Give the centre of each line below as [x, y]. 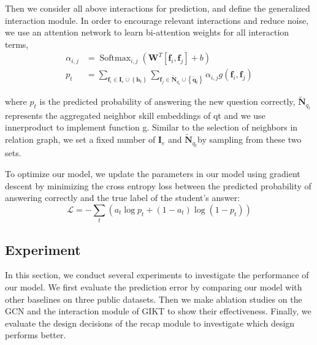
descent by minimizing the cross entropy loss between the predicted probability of [158, 185]
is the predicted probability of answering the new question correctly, [167, 101]
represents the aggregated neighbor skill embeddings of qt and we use [135, 115]
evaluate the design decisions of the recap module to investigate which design [150, 323]
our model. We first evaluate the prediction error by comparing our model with [154, 286]
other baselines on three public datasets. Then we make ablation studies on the [154, 299]
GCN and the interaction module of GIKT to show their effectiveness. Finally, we [158, 311]
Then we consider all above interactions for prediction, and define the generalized [158, 8]
